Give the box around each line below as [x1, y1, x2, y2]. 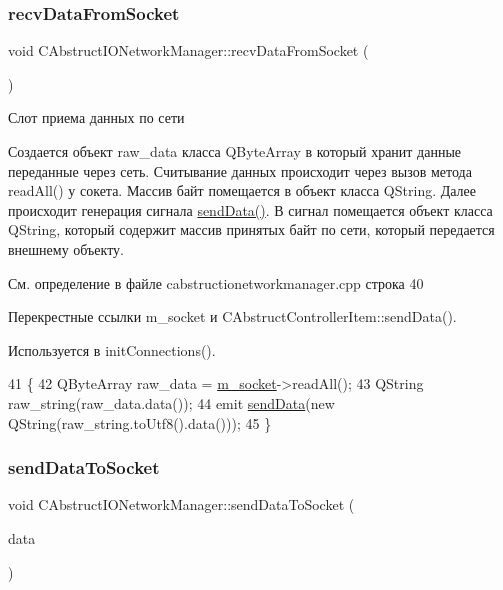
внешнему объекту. [8, 238, 124, 259]
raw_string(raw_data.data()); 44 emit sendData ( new [8, 392, 335, 413]
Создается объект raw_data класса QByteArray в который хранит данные [8, 141, 462, 161]
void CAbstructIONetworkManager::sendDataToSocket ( [8, 494, 355, 515]
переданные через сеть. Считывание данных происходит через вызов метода [8, 160, 472, 181]
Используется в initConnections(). [8, 339, 216, 360]
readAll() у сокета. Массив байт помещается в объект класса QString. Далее [8, 180, 477, 201]
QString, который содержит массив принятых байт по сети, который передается [8, 219, 495, 240]
